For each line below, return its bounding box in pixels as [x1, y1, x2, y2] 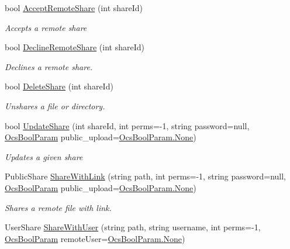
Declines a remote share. [5, 60, 93, 72]
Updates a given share [5, 150, 83, 162]
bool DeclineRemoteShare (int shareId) [5, 41, 144, 53]
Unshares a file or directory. [5, 99, 105, 112]
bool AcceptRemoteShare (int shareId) [5, 2, 143, 13]
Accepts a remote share [5, 21, 87, 33]
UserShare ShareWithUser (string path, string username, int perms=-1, [5, 221, 261, 233]
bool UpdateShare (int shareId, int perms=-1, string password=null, [5, 119, 250, 132]
